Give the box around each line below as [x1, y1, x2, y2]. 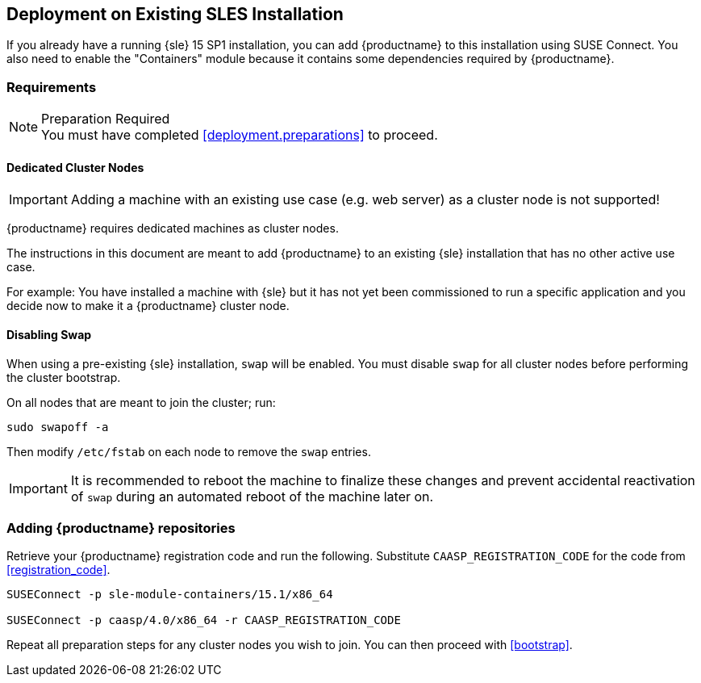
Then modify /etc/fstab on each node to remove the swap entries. [6, 444, 371, 459]
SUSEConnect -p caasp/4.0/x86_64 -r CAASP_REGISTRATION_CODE [6, 614, 401, 627]
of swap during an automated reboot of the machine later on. [70, 488, 434, 505]
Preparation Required [41, 111, 170, 128]
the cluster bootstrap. [6, 370, 121, 384]
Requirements [6, 78, 97, 95]
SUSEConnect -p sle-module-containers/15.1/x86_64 [6, 588, 333, 601]
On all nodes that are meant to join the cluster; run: [6, 395, 276, 409]
